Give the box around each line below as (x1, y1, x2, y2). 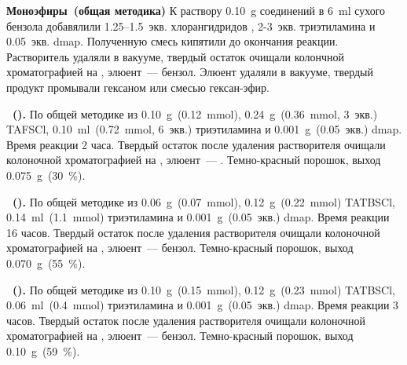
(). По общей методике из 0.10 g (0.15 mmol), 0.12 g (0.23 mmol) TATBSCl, (13, 281, 395, 297)
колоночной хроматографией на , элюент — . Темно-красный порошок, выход (6, 151, 381, 168)
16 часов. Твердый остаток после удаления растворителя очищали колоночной (6, 224, 380, 240)
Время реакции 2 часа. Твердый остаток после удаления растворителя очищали (6, 136, 386, 152)
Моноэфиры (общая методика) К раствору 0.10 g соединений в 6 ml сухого (6, 2, 386, 18)
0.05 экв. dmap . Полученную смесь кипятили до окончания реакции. (6, 33, 339, 49)
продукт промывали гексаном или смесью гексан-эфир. (6, 78, 269, 95)
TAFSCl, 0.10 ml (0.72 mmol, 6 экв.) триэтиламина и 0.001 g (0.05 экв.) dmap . (6, 121, 402, 137)
